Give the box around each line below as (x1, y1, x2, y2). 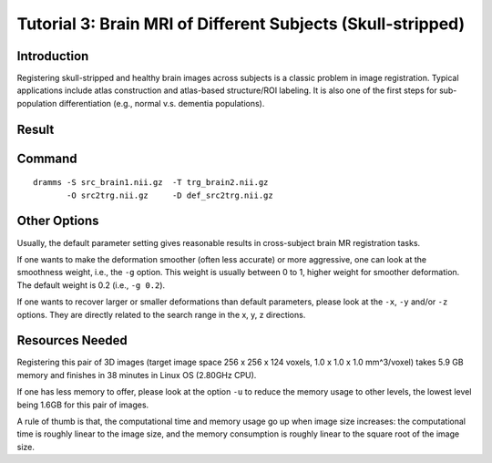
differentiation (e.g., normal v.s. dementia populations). (58, 98, 265, 108)
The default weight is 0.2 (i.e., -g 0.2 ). (16, 279, 166, 291)
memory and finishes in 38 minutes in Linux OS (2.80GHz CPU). (16, 369, 257, 380)
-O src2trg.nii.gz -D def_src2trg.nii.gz (67, 190, 273, 201)
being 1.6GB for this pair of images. (16, 399, 149, 410)
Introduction (16, 48, 89, 64)
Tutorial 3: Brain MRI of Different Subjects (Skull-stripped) (16, 14, 466, 34)
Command (16, 150, 77, 166)
